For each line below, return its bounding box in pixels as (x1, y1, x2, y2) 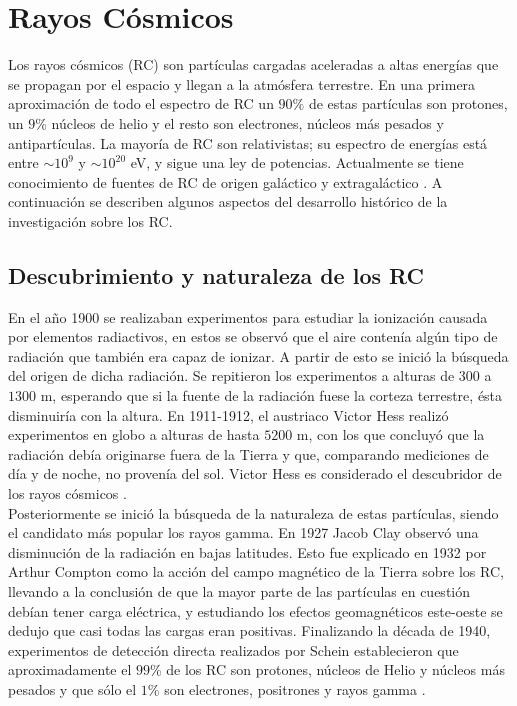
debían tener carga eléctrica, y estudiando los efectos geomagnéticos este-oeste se (8, 600, 503, 621)
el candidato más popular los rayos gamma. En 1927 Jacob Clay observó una (8, 522, 479, 543)
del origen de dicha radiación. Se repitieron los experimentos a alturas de (8, 365, 455, 386)
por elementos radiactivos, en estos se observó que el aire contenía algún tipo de (8, 326, 498, 347)
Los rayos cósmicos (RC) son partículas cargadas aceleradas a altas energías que (8, 54, 499, 75)
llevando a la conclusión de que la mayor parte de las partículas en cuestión (8, 580, 471, 601)
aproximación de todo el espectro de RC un (8, 93, 274, 114)
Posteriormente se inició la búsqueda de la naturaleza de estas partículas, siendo (8, 502, 499, 523)
